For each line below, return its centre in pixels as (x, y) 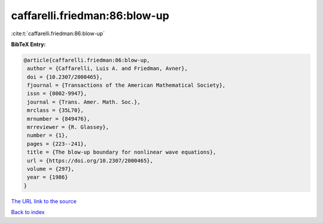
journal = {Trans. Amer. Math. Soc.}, (84, 102)
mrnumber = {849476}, (59, 119)
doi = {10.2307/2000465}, (65, 77)
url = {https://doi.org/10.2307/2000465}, (90, 161)
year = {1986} (48, 177)
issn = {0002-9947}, (57, 94)
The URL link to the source (44, 201)
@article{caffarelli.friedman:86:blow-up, (87, 60)
